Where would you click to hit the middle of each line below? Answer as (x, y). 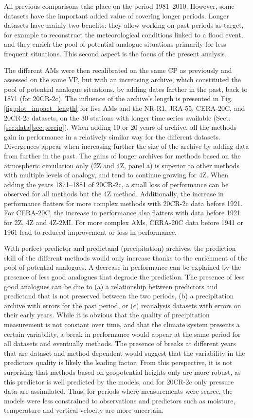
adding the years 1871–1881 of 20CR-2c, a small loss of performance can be (116, 184)
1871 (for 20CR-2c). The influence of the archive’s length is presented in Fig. (118, 98)
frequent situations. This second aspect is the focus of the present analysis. (115, 53)
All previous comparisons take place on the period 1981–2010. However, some (119, 6)
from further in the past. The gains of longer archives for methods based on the (122, 155)
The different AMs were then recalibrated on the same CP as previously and (118, 70)
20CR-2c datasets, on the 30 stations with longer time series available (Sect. (117, 117)
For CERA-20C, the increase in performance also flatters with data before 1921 (122, 213)
